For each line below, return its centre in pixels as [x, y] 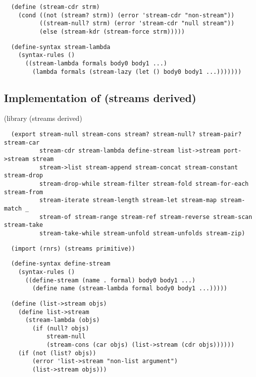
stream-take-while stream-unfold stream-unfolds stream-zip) [142, 233]
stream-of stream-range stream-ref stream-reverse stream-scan [146, 217]
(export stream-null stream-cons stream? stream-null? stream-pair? [126, 135]
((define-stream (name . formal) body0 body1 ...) [110, 280]
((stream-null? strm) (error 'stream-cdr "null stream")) [137, 24]
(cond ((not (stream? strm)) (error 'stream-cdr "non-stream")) [126, 15]
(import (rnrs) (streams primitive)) [73, 248]
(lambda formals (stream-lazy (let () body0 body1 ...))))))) [137, 72]
